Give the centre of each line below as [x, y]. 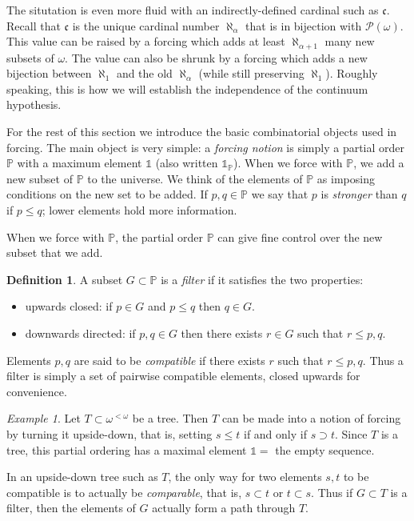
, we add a [379, 163]
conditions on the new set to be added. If [107, 194]
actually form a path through [224, 508]
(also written [187, 163]
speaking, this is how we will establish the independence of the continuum [187, 88]
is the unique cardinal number [146, 25]
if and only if [275, 433]
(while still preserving [251, 73]
